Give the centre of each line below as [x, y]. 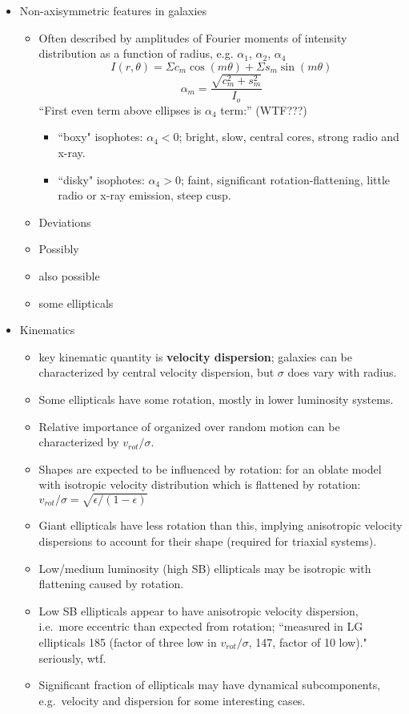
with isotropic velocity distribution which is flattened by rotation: [200, 484]
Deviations [65, 222]
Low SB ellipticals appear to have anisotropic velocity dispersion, [198, 610]
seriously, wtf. [72, 658]
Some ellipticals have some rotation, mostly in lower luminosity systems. [216, 399]
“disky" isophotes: [101, 179]
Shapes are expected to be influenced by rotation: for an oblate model [210, 468]
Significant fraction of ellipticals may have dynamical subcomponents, [210, 685]
